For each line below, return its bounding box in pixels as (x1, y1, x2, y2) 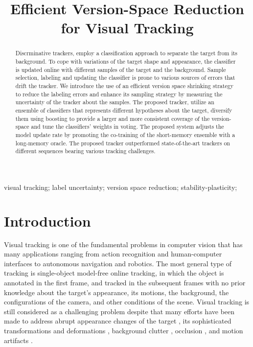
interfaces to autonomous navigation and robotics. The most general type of (4, 258, 232, 268)
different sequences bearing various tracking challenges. (15, 147, 156, 155)
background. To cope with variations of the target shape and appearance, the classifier (15, 57, 236, 66)
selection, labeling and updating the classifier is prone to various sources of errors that (15, 73, 235, 82)
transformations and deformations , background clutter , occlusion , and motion (4, 325, 243, 335)
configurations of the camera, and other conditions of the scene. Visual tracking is (4, 297, 250, 307)
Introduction (4, 210, 91, 231)
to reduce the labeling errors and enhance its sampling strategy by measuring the (15, 90, 223, 98)
